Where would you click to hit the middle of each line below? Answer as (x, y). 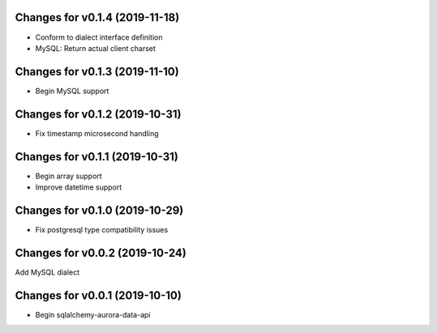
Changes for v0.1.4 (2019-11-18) (97, 17)
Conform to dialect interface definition (99, 37)
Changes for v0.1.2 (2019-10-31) (98, 114)
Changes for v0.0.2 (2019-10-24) (101, 252)
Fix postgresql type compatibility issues (102, 229)
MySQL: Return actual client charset (95, 48)
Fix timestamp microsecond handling (97, 133)
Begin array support (69, 176)
